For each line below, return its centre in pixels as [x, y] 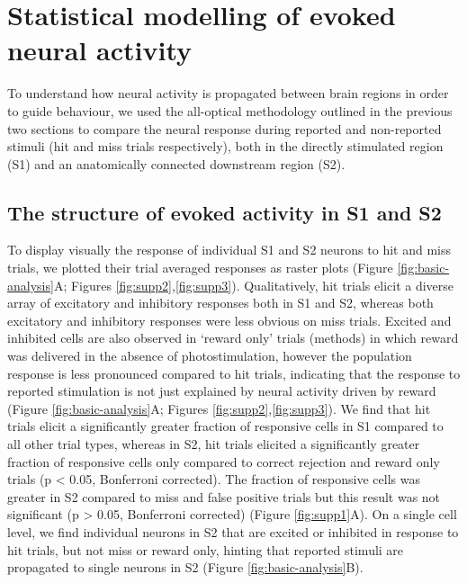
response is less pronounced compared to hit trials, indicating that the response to [234, 373]
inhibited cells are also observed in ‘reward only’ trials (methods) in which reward [233, 338]
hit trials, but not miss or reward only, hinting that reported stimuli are [206, 549]
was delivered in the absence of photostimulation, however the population [210, 356]
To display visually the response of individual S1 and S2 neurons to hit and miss [229, 250]
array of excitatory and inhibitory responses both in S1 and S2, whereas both [220, 303]
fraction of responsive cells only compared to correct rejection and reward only [224, 461]
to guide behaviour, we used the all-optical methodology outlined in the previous [230, 110]
